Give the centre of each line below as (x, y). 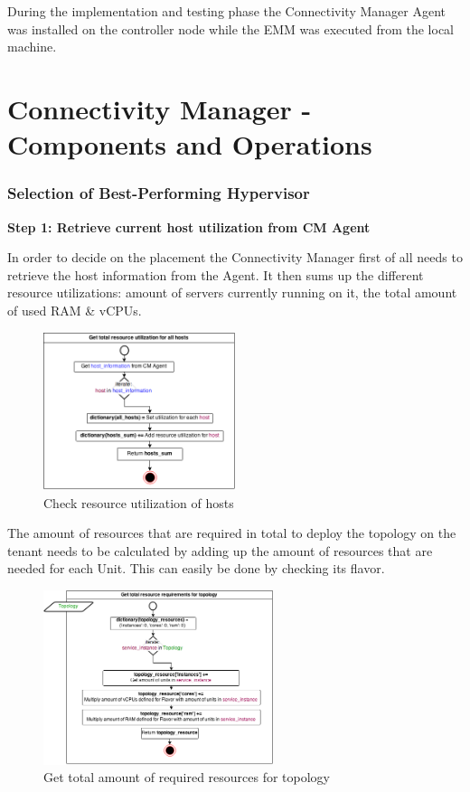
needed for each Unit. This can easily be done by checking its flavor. (196, 568)
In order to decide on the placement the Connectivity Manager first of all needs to (235, 257)
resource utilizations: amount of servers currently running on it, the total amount (232, 292)
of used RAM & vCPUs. (75, 310)
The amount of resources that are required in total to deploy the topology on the (232, 533)
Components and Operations (190, 144)
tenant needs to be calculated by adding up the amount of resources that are (220, 550)
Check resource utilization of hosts (139, 502)
